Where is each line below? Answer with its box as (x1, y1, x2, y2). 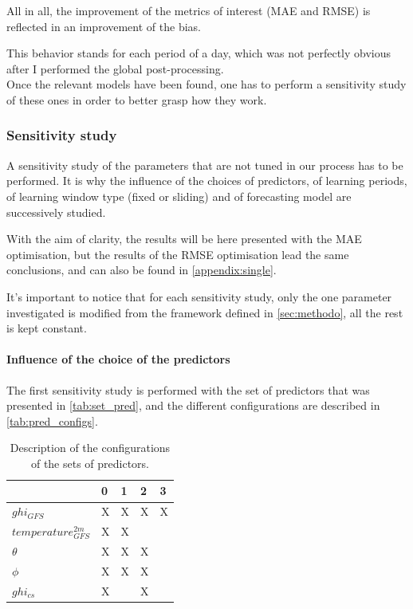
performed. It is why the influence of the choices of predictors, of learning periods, (6, 172, 407, 189)
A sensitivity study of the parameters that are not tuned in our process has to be (6, 156, 403, 173)
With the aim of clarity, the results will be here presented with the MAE (6, 230, 362, 247)
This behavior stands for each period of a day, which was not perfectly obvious (6, 45, 391, 61)
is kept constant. (6, 320, 87, 336)
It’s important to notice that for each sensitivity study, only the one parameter (6, 288, 392, 304)
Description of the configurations (10, 439, 171, 456)
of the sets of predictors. (30, 454, 150, 471)
